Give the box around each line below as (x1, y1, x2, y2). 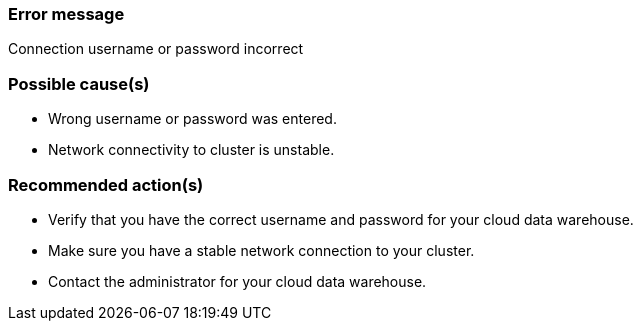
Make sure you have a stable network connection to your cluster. (48, 241, 475, 259)
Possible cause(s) (8, 73, 150, 94)
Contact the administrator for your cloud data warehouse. (48, 272, 427, 290)
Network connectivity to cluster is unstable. (48, 141, 335, 159)
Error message (8, 4, 125, 24)
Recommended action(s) (8, 174, 204, 195)
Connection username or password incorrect (8, 40, 304, 58)
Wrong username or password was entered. (48, 110, 337, 128)
